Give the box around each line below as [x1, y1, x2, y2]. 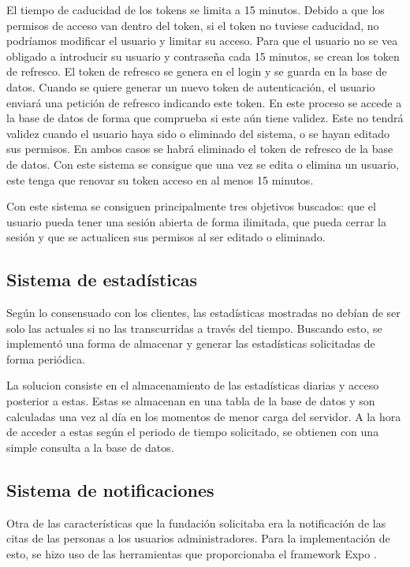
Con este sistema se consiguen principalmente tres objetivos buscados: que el [6, 198, 376, 214]
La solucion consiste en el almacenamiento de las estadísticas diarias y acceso [6, 377, 379, 394]
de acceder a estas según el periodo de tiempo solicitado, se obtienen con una [6, 423, 379, 440]
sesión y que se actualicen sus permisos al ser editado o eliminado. [6, 229, 326, 245]
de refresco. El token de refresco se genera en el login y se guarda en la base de [6, 63, 387, 80]
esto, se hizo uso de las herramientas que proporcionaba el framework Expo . [6, 545, 377, 561]
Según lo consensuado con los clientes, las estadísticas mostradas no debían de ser [6, 304, 401, 321]
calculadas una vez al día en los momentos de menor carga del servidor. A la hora [6, 408, 401, 424]
